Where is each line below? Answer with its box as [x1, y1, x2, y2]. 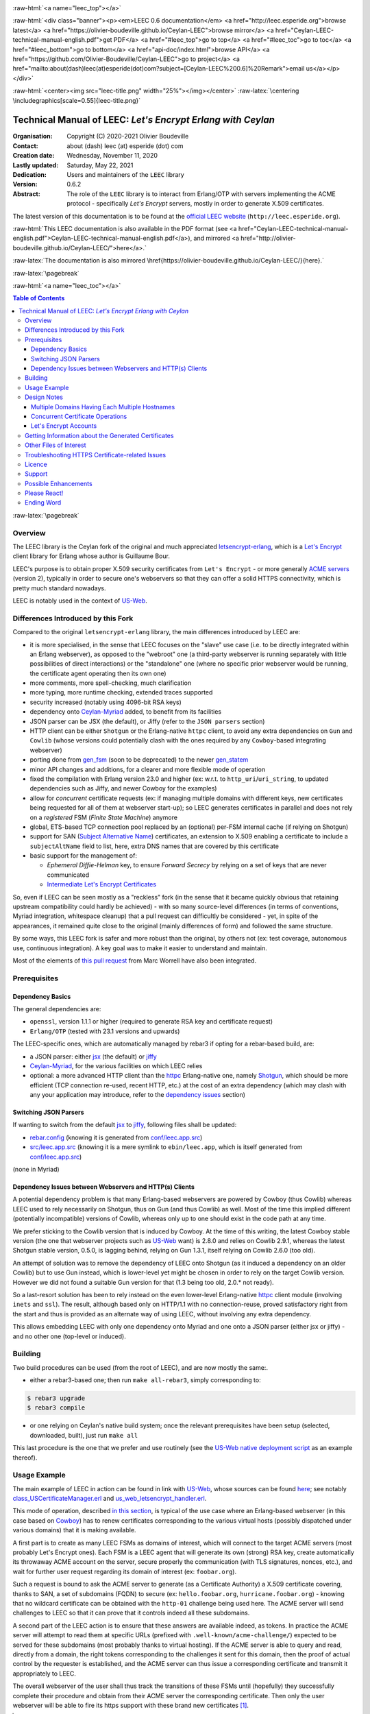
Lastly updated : [12, 161, 59, 169]
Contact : [12, 141, 39, 150]
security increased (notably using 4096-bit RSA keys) [29, 698, 182, 706]
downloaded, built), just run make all [29, 1431, 138, 1439]
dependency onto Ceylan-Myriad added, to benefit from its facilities [29, 708, 222, 716]
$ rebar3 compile [27, 1404, 86, 1412]
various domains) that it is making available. [12, 1526, 136, 1534]
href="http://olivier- [241, 234, 296, 243]
